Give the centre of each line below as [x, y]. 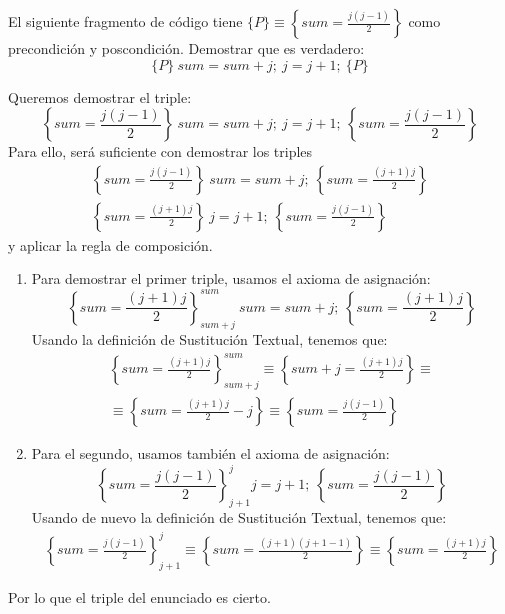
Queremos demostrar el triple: [100, 96]
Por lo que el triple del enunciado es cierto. [139, 597]
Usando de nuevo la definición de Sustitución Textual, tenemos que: [239, 517]
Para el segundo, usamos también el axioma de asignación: [210, 453]
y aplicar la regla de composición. [110, 244]
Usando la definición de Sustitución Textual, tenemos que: [209, 339]
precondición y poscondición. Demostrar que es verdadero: [186, 48]
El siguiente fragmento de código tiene [125, 21]
